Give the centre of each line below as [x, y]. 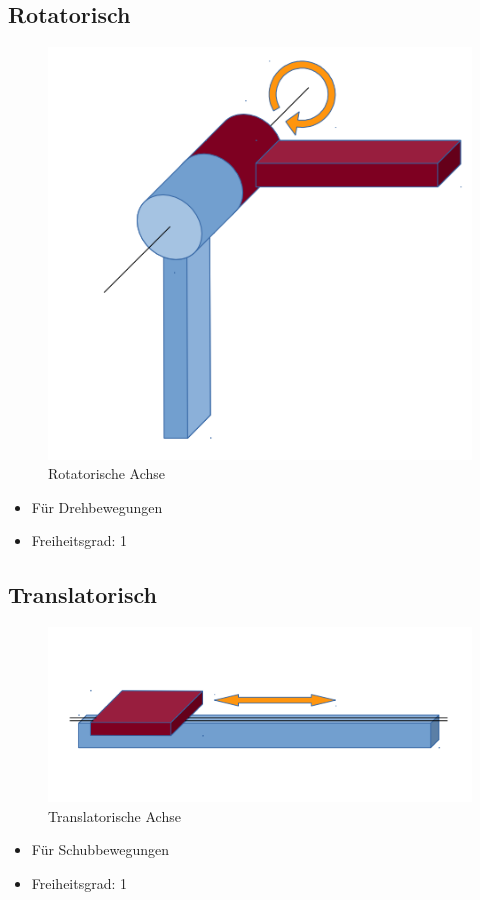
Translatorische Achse [114, 815]
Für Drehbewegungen [97, 506]
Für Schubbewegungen [100, 849]
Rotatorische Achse [107, 473]
